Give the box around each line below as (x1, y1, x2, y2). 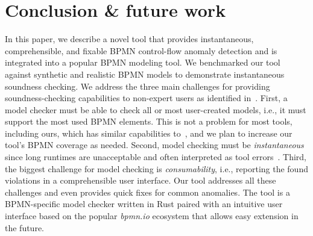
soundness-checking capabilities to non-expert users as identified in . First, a (5, 92, 288, 104)
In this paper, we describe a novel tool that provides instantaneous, (5, 33, 254, 45)
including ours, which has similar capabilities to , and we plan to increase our (5, 126, 292, 139)
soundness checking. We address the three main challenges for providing (5, 79, 270, 92)
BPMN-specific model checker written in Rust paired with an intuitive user (5, 197, 283, 210)
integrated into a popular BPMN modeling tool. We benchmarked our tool (5, 56, 280, 69)
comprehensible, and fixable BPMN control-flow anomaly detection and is (5, 44, 277, 57)
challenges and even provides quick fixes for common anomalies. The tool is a (5, 185, 290, 198)
